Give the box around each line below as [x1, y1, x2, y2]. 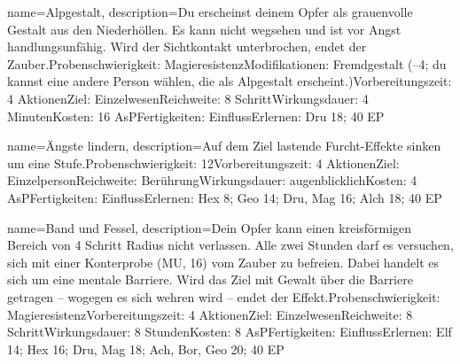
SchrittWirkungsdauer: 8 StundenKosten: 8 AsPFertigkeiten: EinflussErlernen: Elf [7, 322, 452, 341]
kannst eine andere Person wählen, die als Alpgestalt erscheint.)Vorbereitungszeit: [7, 72, 452, 90]
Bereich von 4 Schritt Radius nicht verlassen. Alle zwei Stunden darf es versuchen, [7, 236, 454, 254]
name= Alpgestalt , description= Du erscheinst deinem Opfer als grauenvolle [7, 3, 413, 20]
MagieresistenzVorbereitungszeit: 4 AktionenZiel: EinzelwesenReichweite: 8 [7, 305, 413, 323]
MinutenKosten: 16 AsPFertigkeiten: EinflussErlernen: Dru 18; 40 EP [7, 106, 385, 125]
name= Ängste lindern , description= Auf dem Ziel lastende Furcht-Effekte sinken [7, 136, 441, 155]
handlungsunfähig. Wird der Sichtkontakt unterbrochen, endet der [7, 37, 367, 56]
